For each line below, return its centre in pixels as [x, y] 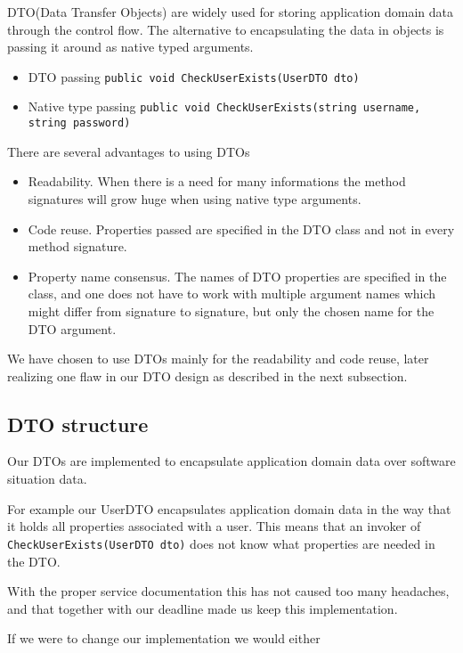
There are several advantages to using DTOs [129, 151]
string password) [79, 123]
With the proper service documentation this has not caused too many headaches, [228, 591]
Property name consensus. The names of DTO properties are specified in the [237, 276]
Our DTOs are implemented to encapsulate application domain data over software [231, 461]
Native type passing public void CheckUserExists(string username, [224, 106]
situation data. [47, 479]
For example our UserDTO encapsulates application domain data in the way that [229, 508]
